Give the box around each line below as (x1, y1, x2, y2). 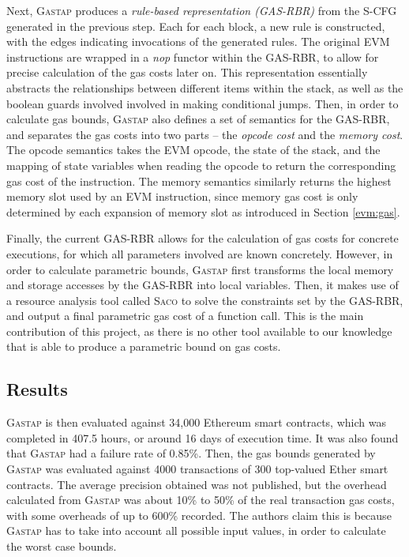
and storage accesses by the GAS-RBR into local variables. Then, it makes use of (6, 277, 399, 293)
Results (6, 377, 68, 401)
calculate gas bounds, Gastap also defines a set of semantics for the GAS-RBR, (6, 111, 390, 127)
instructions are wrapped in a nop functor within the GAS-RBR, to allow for (6, 48, 379, 65)
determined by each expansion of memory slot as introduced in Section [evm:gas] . (6, 203, 400, 220)
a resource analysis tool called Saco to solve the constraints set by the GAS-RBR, (6, 292, 403, 308)
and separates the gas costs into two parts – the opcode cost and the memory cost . (6, 126, 403, 142)
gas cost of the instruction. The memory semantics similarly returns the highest (6, 172, 392, 189)
